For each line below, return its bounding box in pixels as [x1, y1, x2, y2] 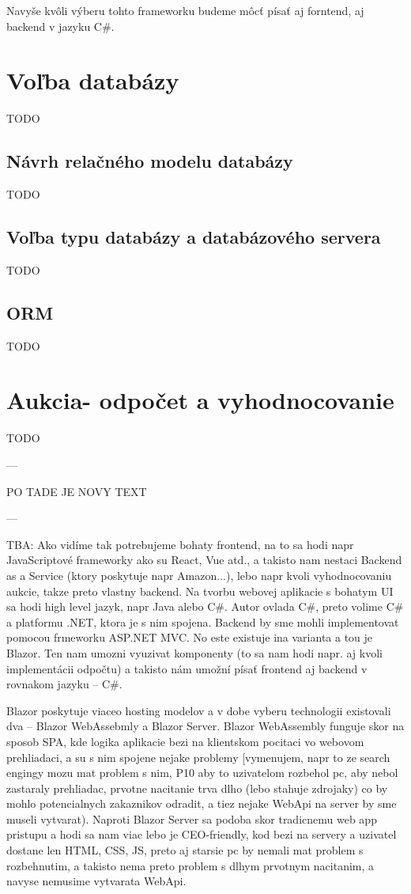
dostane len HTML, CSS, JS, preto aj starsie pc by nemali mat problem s [6, 842, 364, 858]
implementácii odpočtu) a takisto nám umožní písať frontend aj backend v [6, 660, 368, 676]
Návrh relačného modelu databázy [6, 149, 293, 173]
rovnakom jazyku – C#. [6, 676, 123, 692]
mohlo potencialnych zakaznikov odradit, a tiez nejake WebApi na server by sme [6, 795, 397, 812]
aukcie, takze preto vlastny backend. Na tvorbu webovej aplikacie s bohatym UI [6, 582, 394, 599]
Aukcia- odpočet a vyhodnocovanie [6, 384, 394, 416]
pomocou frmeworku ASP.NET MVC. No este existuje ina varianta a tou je [6, 629, 373, 646]
